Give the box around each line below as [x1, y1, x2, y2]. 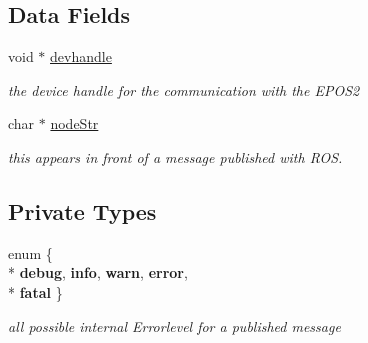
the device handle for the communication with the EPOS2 [8, 79, 360, 100]
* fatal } [8, 281, 63, 302]
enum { [8, 242, 53, 263]
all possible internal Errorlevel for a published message [8, 315, 341, 336]
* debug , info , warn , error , [8, 262, 188, 283]
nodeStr [50, 113, 99, 134]
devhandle [50, 46, 112, 67]
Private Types [8, 195, 157, 226]
